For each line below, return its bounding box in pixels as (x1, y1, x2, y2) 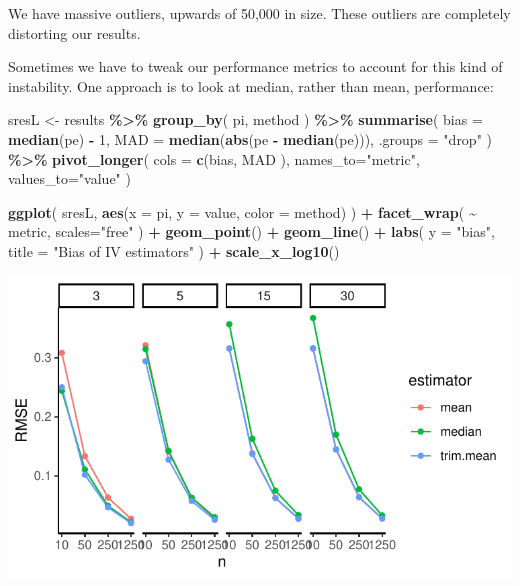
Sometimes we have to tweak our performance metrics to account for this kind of (8, 56, 503, 77)
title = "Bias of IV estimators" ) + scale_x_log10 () (8, 240, 340, 261)
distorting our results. (8, 22, 141, 43)
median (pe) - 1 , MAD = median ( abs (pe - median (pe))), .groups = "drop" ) (8, 128, 492, 149)
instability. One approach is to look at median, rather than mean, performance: (8, 75, 494, 96)
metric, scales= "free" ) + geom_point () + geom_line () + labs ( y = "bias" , (8, 221, 495, 242)
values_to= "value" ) (8, 168, 131, 189)
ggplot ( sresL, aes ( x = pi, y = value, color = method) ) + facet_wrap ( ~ (8, 201, 477, 222)
